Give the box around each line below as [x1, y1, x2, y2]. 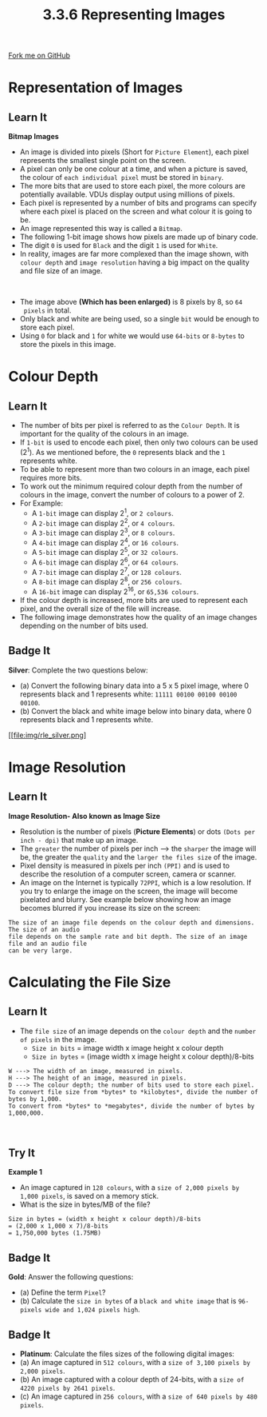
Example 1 [8, 1168, 42, 1177]
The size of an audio [8, 925, 80, 933]
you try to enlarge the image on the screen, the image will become [19, 886, 238, 896]
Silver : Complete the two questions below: [8, 665, 149, 675]
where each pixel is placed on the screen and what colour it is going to [19, 206, 253, 217]
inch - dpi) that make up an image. [19, 835, 139, 844]
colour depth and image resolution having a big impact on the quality [19, 257, 249, 267]
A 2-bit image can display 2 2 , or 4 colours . [31, 517, 175, 528]
